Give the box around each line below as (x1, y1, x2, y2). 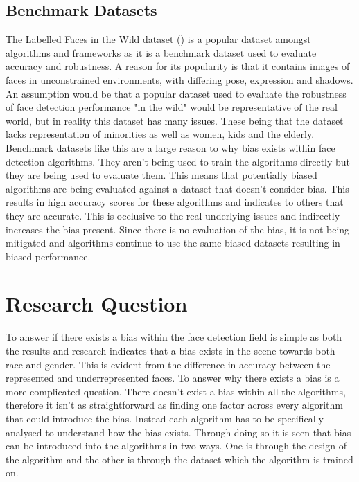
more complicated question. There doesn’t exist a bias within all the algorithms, (6, 384, 346, 398)
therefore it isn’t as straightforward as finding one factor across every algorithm (6, 398, 343, 412)
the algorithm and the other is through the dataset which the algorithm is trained (6, 452, 353, 466)
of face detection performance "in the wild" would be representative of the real (6, 100, 338, 114)
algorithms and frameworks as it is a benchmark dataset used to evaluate (6, 45, 317, 60)
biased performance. (6, 249, 91, 263)
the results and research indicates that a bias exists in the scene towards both (6, 343, 335, 358)
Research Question (6, 289, 188, 318)
